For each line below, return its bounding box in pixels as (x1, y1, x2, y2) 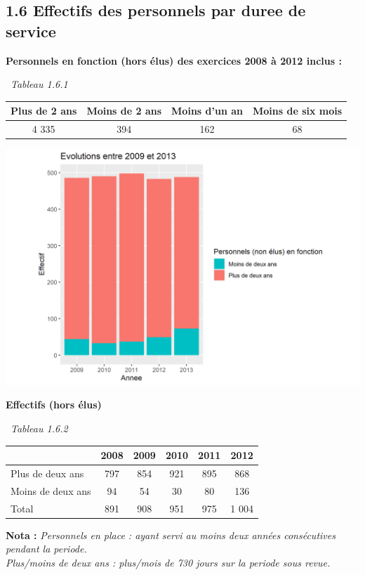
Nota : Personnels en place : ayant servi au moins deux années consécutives (6, 527, 336, 542)
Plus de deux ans (11, 466, 84, 481)
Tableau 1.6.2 (11, 421, 68, 436)
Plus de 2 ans (11, 103, 77, 118)
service (6, 20, 56, 41)
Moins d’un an (171, 103, 243, 118)
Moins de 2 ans (86, 103, 162, 118)
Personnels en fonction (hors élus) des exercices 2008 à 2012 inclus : (6, 53, 342, 67)
